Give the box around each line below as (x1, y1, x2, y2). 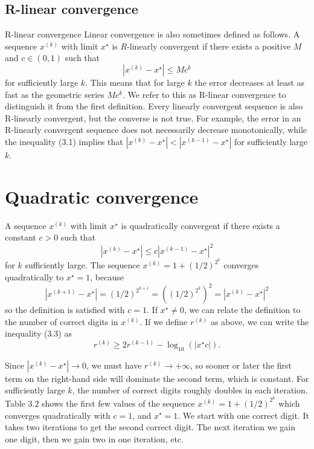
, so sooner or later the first (190, 358, 292, 371)
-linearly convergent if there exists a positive (127, 39, 291, 52)
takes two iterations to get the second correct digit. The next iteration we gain (5, 421, 295, 433)
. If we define (139, 315, 188, 328)
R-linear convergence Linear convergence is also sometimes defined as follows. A (5, 28, 300, 40)
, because (90, 271, 124, 283)
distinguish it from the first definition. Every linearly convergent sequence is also (5, 100, 303, 112)
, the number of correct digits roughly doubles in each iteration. (72, 384, 308, 396)
